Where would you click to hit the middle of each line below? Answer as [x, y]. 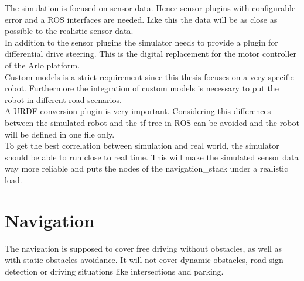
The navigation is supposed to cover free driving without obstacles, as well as [144, 248]
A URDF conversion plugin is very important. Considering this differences [138, 111]
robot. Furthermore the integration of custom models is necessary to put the [142, 88]
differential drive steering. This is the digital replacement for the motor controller [151, 54]
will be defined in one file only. [60, 134]
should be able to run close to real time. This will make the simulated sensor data [152, 157]
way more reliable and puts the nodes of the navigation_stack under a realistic [146, 168]
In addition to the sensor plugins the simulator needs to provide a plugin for [141, 42]
